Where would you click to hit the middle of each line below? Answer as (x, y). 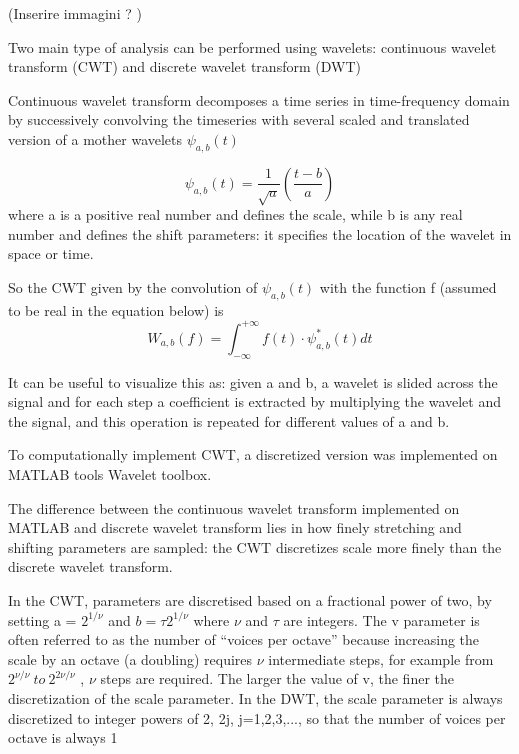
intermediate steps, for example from (381, 658)
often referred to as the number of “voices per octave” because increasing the (244, 639)
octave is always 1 (63, 737)
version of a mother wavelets (95, 138)
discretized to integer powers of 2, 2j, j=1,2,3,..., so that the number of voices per (257, 717)
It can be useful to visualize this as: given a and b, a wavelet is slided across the (253, 381)
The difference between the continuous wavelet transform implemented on (234, 507)
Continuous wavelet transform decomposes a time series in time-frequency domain (259, 99)
